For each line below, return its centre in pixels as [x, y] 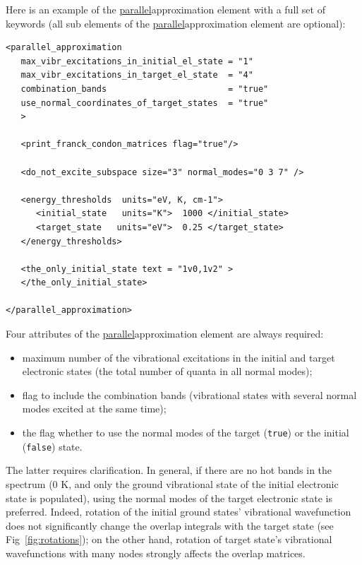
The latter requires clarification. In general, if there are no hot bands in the [169, 470]
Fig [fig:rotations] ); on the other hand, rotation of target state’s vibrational [169, 539]
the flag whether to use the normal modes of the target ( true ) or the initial [186, 433]
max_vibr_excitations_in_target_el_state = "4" [137, 75]
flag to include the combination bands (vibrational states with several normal [189, 394]
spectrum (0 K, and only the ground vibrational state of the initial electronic [172, 483]
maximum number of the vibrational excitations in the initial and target [179, 357]
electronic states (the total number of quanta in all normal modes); [167, 371]
